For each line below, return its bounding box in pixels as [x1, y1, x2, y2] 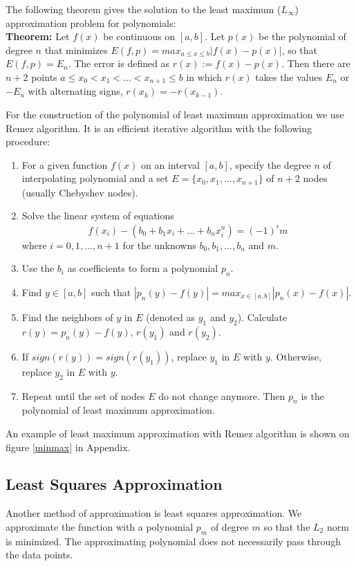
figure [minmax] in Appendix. [6, 439, 131, 454]
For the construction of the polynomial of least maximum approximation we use [6, 107, 344, 122]
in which [186, 69, 223, 84]
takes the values [255, 69, 323, 84]
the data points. [6, 547, 73, 562]
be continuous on [103, 29, 176, 44]
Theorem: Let [6, 29, 70, 44]
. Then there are [281, 56, 350, 71]
